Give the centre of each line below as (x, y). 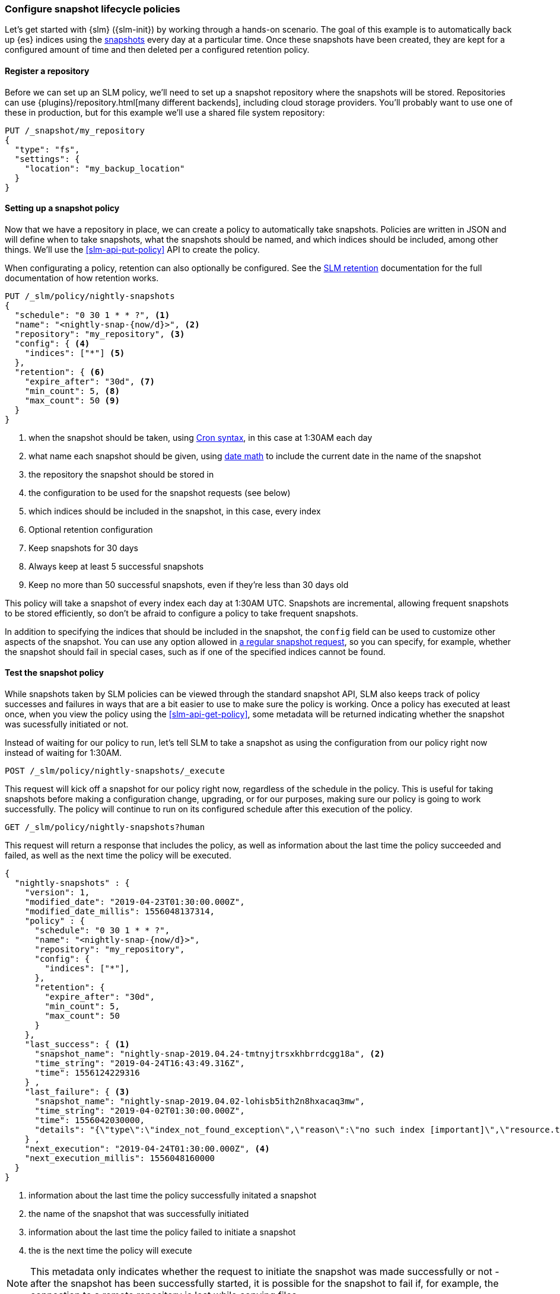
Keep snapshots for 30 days (83, 548)
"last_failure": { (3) (77, 1092)
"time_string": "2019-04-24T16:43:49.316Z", (140, 1064)
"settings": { (47, 159)
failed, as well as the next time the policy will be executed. (118, 856)
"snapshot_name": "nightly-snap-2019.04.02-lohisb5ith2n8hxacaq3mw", (200, 1101)
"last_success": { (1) (77, 1045)
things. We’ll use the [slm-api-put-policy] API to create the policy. (132, 249)
